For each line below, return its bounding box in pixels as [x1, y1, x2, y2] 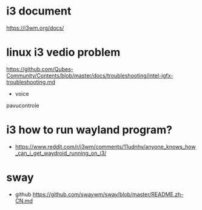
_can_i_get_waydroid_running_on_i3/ [15, 149, 107, 157]
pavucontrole [6, 102, 39, 109]
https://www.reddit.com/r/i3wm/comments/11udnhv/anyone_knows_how [15, 143, 196, 150]
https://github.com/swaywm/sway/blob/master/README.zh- [32, 191, 184, 198]
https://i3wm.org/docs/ [6, 24, 64, 31]
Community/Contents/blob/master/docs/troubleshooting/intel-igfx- [6, 71, 173, 79]
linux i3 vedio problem [6, 45, 121, 59]
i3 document [6, 4, 72, 18]
